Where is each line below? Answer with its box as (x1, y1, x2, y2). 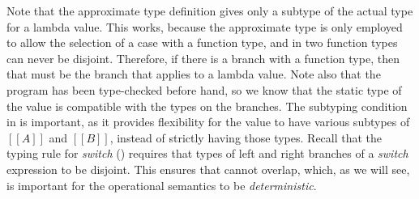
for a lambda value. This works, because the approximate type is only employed (6, 18, 403, 35)
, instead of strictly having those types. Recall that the (109, 129, 383, 146)
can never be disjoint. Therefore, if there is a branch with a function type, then (6, 49, 400, 66)
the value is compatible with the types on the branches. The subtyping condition (6, 97, 408, 114)
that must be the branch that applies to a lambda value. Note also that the (6, 66, 381, 83)
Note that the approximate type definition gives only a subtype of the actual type (6, 2, 413, 19)
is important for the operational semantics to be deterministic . (6, 176, 317, 193)
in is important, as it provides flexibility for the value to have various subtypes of (6, 113, 410, 130)
